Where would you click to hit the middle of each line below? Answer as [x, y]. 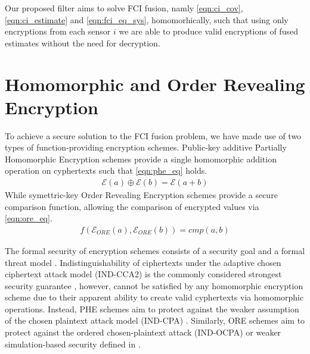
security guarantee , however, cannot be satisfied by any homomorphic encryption [154, 285]
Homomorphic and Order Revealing [155, 84]
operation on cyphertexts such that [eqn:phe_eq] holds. [106, 170]
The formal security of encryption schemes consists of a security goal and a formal [155, 250]
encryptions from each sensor [58, 31]
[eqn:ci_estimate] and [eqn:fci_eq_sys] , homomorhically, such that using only [147, 19]
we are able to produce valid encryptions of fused [208, 31]
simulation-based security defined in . [73, 344]
